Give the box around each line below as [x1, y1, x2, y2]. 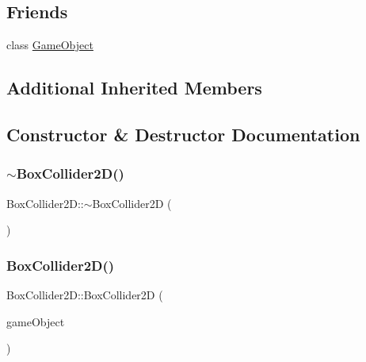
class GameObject [6, 37, 93, 53]
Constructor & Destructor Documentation [6, 121, 360, 146]
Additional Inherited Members [6, 75, 262, 100]
